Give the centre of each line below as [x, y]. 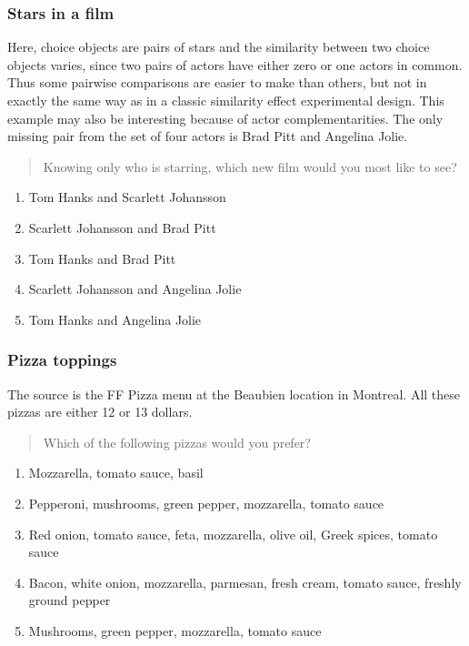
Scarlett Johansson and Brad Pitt [122, 227]
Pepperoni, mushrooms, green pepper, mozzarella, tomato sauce [206, 503]
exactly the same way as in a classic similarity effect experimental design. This [226, 100]
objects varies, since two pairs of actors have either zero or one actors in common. [235, 64]
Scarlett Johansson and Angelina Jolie [135, 289]
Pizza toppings [62, 360]
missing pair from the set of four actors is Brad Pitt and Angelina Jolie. [208, 136]
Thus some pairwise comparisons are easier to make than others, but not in [217, 82]
